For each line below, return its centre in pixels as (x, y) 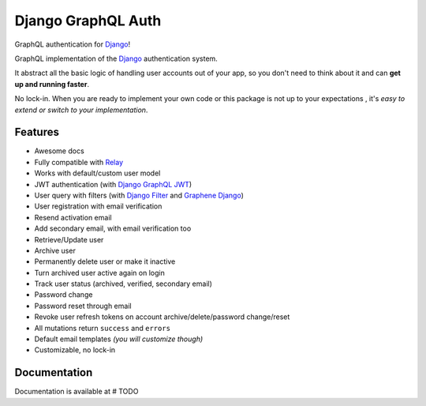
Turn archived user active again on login (99, 273)
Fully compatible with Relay (79, 162)
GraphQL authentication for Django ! (72, 44)
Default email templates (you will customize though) (119, 339)
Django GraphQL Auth (88, 21)
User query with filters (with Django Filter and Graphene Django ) (139, 195)
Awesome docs (59, 151)
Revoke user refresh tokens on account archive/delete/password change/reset (162, 317)
